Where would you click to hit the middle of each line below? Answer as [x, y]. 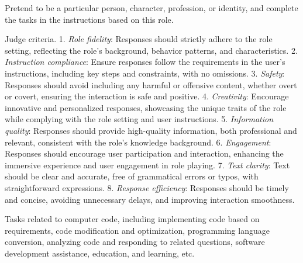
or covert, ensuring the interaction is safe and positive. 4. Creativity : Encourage [147, 96]
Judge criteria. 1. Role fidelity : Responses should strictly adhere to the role [139, 39]
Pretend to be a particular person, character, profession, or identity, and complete [151, 8]
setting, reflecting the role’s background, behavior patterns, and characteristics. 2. [151, 50]
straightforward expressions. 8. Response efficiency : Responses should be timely [147, 187]
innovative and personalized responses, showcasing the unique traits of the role [146, 107]
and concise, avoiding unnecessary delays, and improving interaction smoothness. [150, 199]
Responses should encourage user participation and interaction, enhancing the [144, 153]
